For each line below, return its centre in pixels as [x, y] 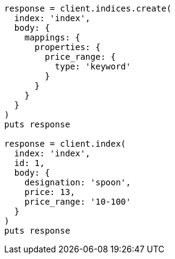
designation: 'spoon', [78, 182]
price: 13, [50, 192]
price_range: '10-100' [78, 202]
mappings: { [52, 37]
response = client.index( [65, 144]
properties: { [68, 47]
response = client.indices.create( [88, 8]
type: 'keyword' [93, 66]
